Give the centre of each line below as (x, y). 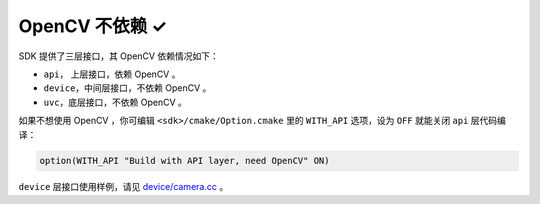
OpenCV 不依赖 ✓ (92, 26)
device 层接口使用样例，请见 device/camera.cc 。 (123, 187)
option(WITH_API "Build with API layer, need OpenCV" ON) (184, 161)
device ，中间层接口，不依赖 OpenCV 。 (127, 88)
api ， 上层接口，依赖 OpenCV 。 (112, 74)
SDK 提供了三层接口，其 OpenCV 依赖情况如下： (118, 56)
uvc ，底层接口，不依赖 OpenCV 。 (115, 102)
